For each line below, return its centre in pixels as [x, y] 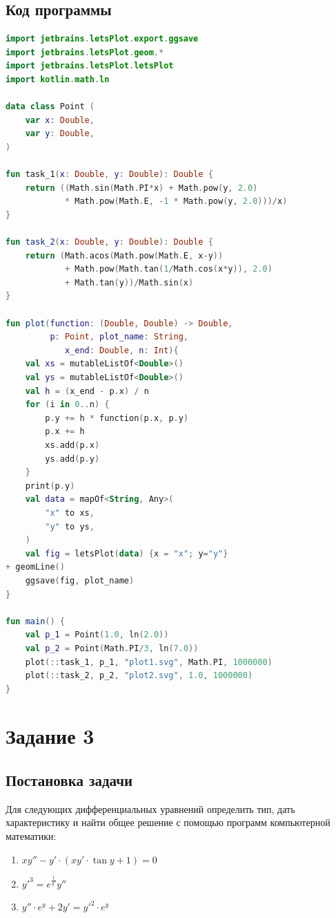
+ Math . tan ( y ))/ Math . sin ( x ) [129, 282]
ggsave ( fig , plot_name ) [80, 580]
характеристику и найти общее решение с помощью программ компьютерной [168, 822]
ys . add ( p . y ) [72, 459]
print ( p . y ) [50, 486]
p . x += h [65, 432]
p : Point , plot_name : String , [119, 337]
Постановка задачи [69, 780]
